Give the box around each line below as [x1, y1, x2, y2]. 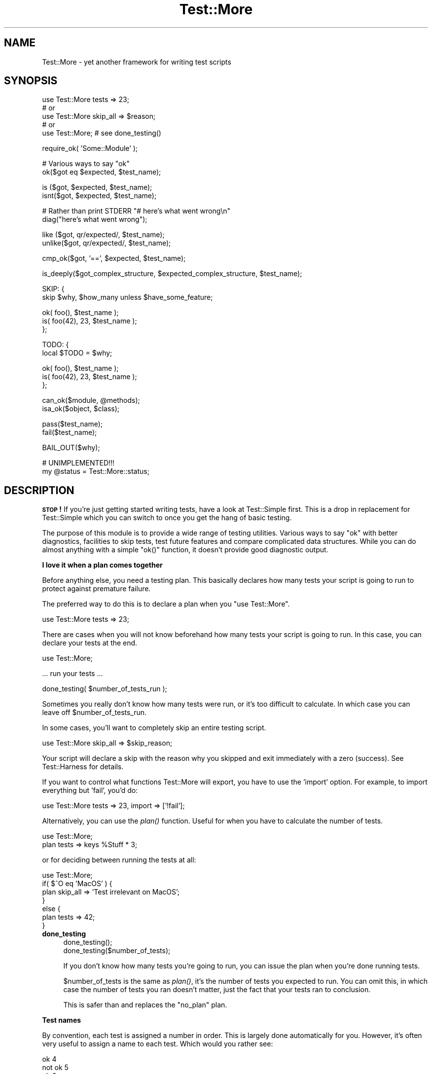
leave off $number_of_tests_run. [42, 708, 147, 717]
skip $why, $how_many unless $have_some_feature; [42, 293, 213, 302]
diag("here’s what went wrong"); [42, 215, 147, 224]
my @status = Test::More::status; [42, 467, 149, 476]
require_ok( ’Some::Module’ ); [42, 144, 138, 153]
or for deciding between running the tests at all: [42, 856, 196, 864]
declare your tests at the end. [42, 639, 138, 647]
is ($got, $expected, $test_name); [42, 183, 152, 192]
